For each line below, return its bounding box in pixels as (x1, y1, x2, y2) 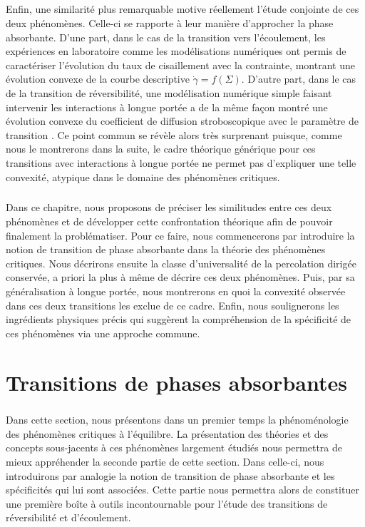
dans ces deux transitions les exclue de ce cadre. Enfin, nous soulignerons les (6, 297, 339, 312)
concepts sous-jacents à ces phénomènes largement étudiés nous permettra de (6, 440, 342, 455)
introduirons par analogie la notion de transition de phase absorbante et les (6, 468, 335, 483)
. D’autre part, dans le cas (241, 71, 356, 86)
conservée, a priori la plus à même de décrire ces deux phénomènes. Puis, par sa (6, 270, 355, 285)
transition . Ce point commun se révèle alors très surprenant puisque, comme (6, 127, 342, 142)
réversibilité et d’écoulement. (6, 510, 131, 525)
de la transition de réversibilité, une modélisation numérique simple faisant (6, 85, 332, 100)
